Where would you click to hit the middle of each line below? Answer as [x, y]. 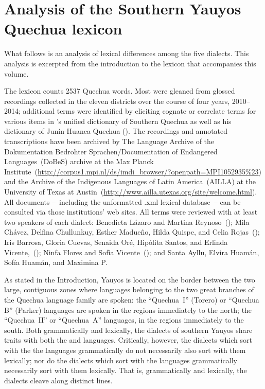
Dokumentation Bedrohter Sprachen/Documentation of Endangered [111, 151]
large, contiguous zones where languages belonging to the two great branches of [129, 289]
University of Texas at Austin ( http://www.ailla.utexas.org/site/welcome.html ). [131, 192]
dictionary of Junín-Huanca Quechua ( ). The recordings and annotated [116, 131]
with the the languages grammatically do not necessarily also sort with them [125, 350]
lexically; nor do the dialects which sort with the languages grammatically [121, 360]
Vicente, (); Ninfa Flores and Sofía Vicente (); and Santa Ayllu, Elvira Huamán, [132, 252]
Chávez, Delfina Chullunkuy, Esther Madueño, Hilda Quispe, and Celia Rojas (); [132, 232]
